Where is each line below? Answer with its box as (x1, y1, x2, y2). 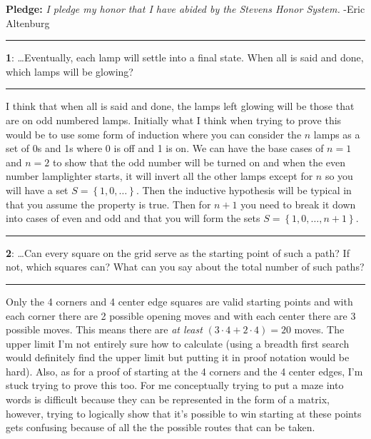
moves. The (294, 322, 345, 337)
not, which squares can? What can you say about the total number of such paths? (6, 259, 365, 274)
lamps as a (313, 126, 360, 141)
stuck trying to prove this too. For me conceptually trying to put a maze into (6, 378, 344, 393)
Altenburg (6, 15, 50, 30)
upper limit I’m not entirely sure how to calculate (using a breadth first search (6, 335, 350, 350)
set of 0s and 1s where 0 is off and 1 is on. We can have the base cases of (6, 141, 324, 156)
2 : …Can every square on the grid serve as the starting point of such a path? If (6, 245, 350, 260)
